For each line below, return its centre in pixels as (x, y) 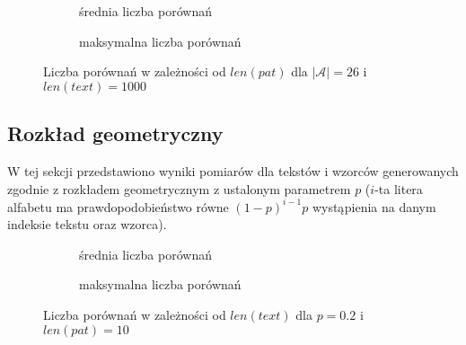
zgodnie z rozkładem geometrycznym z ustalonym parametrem (179, 188)
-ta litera (399, 188)
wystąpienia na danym (374, 206)
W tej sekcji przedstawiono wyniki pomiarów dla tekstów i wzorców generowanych (233, 170)
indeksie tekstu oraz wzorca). (87, 224)
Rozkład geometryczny (115, 133)
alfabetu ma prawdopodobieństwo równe (118, 206)
